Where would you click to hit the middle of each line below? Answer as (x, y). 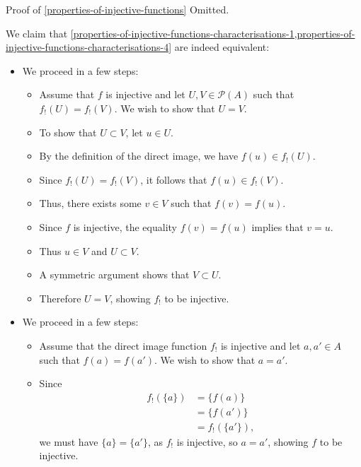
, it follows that (174, 179)
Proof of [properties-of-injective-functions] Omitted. (118, 9)
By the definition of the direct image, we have (139, 156)
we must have (69, 441)
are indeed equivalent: (222, 47)
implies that (277, 226)
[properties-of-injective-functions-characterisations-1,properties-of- (213, 33)
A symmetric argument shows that (114, 274)
